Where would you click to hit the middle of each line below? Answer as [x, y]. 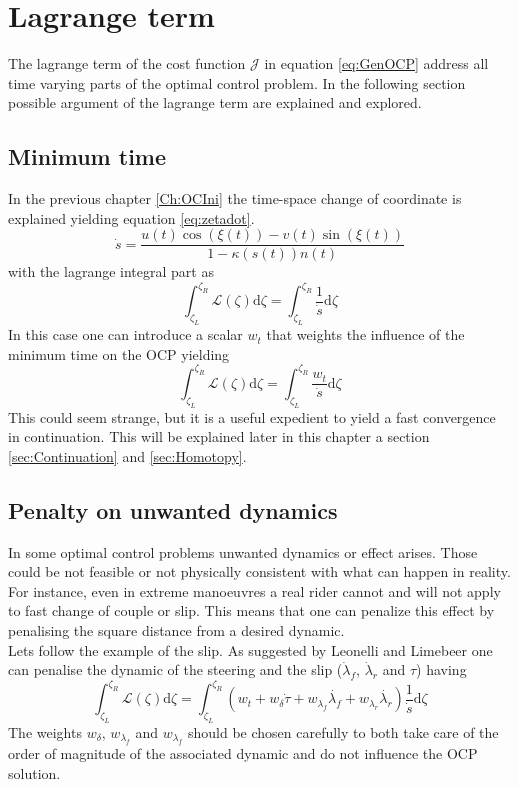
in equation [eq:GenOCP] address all [376, 63]
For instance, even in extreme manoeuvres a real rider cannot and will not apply [254, 590]
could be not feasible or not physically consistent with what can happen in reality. [259, 571]
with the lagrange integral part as [111, 271]
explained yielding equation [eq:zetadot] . [131, 217]
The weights [45, 732]
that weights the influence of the [365, 334]
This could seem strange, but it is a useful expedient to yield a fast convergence [252, 416]
